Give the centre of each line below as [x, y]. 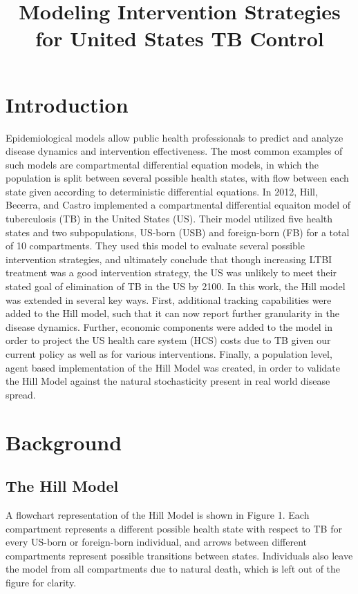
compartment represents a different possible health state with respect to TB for [174, 528]
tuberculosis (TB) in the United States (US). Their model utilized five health [169, 219]
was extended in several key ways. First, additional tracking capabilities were [169, 299]
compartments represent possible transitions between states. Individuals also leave [179, 555]
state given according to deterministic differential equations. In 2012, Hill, [162, 191]
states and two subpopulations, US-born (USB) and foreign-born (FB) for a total [178, 232]
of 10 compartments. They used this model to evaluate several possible [155, 246]
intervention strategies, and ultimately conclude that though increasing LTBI [169, 259]
